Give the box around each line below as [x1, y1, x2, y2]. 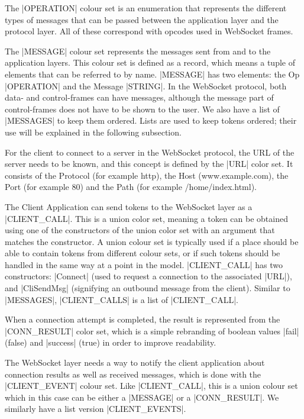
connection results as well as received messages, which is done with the [5, 368, 261, 380]
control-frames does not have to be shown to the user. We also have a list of [5, 102, 280, 115]
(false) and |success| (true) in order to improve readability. [5, 336, 216, 349]
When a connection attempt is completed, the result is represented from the [5, 313, 280, 325]
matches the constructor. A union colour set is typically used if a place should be [5, 235, 299, 247]
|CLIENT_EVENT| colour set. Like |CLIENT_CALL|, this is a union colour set [5, 379, 298, 392]
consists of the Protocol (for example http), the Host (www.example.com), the [5, 169, 289, 181]
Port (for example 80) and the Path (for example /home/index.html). [5, 181, 257, 193]
